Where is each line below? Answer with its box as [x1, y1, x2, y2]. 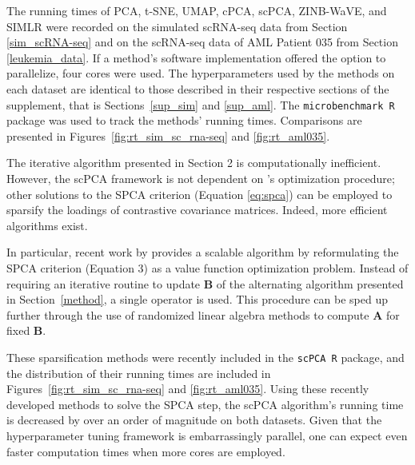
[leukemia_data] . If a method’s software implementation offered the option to [6, 49, 386, 66]
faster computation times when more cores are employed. [6, 443, 285, 459]
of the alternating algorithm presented [216, 275, 404, 292]
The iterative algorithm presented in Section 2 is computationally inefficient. [6, 154, 381, 171]
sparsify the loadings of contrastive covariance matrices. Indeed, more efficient [6, 201, 388, 218]
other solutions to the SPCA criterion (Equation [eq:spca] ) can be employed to [6, 185, 393, 202]
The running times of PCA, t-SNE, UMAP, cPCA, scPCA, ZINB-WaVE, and [6, 2, 387, 18]
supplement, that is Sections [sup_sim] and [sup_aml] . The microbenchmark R [6, 96, 395, 113]
